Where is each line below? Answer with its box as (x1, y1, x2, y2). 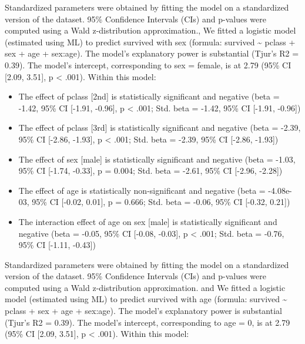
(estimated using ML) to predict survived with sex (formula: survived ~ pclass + (5, 35, 296, 48)
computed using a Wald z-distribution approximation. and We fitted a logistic (5, 281, 286, 293)
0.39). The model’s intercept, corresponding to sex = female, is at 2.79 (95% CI (5, 58, 291, 71)
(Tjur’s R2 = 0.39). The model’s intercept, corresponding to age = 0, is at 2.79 (5, 316, 290, 328)
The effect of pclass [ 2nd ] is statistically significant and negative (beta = (18, 90, 280, 102)
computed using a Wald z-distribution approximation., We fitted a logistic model (5, 24, 296, 37)
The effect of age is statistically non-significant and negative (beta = (18, 184, 266, 196)
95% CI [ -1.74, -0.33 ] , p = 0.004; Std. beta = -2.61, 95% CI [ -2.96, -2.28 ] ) (18, 164, 283, 177)
